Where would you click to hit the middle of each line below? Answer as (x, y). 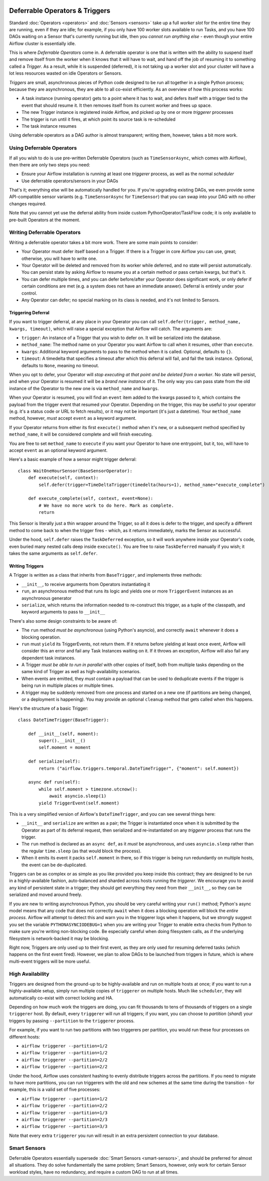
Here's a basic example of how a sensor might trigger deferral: (73, 459)
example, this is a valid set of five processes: (55, 1089)
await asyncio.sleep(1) (78, 796)
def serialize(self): (54, 762)
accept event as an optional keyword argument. (58, 450)
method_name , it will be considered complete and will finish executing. (81, 434)
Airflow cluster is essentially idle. (42, 43)
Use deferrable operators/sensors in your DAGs (70, 181)
